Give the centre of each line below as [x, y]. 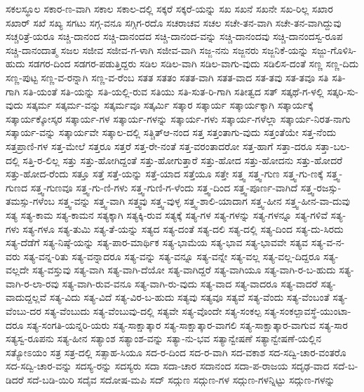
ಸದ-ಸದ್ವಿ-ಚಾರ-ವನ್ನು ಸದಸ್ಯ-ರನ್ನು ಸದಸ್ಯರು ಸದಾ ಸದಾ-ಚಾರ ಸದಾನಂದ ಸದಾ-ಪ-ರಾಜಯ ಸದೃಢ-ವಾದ [168, 366]
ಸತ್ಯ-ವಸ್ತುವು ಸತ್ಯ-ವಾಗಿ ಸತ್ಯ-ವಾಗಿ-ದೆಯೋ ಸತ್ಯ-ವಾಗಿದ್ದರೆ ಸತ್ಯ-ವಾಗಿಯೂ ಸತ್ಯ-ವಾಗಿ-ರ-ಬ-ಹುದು [184, 270]
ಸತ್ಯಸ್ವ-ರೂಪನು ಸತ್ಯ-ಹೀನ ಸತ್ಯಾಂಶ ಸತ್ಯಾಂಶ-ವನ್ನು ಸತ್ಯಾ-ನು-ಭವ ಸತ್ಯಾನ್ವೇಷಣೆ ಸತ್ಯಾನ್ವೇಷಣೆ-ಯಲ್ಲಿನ [164, 338]
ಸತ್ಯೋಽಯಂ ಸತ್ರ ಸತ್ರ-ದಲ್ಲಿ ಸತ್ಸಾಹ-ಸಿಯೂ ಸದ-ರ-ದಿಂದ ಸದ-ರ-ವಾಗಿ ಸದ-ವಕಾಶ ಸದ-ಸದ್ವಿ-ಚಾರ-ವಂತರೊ [176, 352]
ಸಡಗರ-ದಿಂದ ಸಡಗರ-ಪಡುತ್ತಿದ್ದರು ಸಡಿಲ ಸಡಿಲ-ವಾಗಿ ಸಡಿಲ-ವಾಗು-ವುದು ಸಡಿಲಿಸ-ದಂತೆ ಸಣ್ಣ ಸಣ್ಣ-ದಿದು [194, 63]
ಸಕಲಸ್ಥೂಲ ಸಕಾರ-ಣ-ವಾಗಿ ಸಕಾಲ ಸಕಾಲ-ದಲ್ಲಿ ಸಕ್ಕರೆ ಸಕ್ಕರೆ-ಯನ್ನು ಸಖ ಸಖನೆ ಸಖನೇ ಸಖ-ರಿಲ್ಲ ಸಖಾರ [169, 8]
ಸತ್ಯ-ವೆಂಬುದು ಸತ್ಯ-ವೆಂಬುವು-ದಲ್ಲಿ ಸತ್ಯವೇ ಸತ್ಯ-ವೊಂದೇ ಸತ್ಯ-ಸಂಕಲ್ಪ [153, 311]
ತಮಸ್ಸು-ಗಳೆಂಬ [31, 201]
